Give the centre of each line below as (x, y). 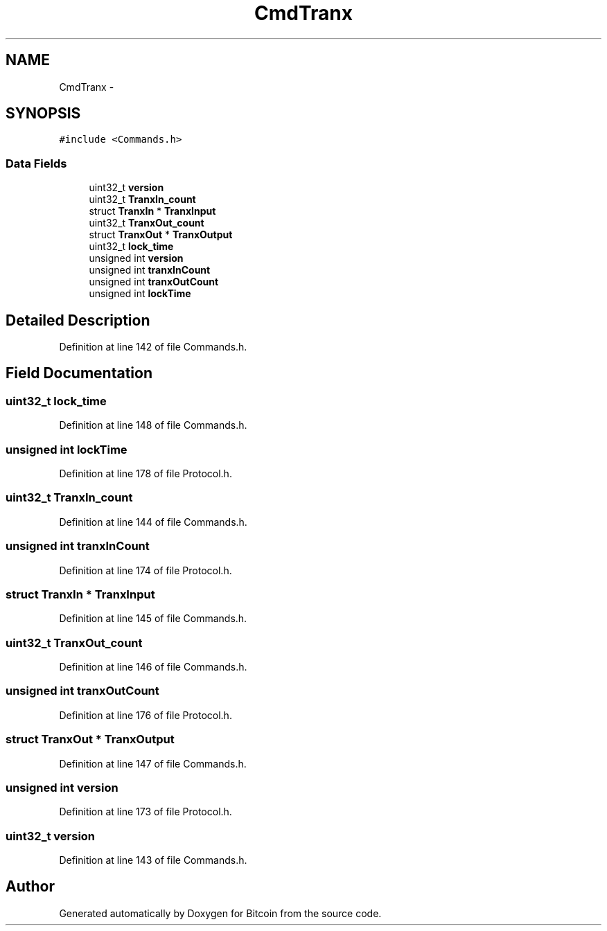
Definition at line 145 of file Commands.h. (153, 619)
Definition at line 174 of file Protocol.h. (146, 570)
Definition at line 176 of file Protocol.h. (146, 715)
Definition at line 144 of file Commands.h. (153, 522)
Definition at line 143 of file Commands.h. (153, 860)
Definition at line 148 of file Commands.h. (153, 425)
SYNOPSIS (43, 114)
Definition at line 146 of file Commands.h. (153, 667)
